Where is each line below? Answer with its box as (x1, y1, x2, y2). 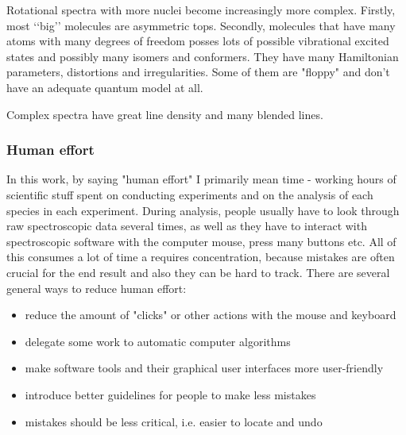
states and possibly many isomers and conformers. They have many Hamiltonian (6, 48, 399, 64)
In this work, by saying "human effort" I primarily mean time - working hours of (6, 171, 396, 187)
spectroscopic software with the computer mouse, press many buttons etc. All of (6, 233, 396, 249)
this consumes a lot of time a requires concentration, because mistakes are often (6, 248, 395, 265)
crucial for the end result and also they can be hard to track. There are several (6, 264, 390, 280)
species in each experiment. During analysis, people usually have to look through (6, 202, 400, 218)
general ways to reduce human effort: (6, 279, 187, 296)
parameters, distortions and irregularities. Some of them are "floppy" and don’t (6, 64, 390, 80)
